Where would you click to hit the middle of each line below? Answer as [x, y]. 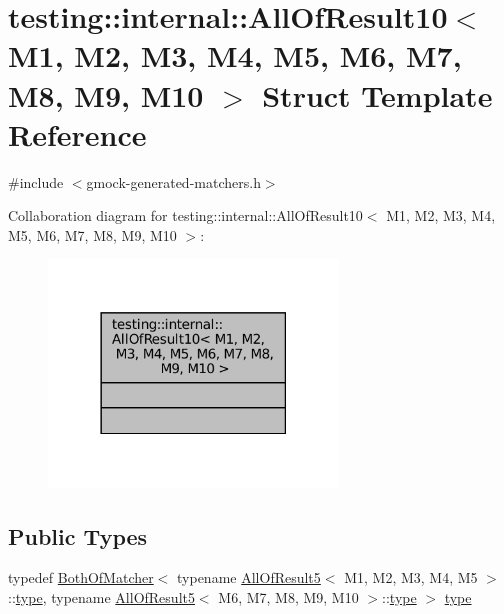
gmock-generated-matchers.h [173, 181]
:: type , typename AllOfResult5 [101, 596]
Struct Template [377, 94]
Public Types [78, 535]
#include [36, 181]
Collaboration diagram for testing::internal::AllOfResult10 [185, 215]
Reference [77, 133]
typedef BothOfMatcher [81, 577]
